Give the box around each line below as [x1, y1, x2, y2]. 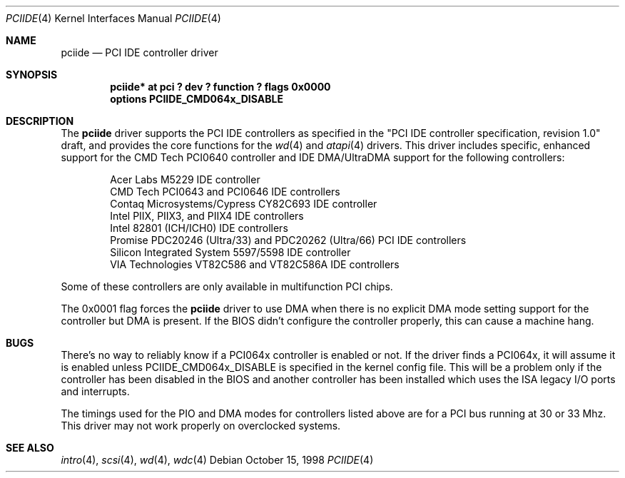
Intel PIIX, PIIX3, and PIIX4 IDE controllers [110, 210, 304, 222]
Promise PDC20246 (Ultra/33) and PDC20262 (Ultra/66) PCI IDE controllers [110, 234, 467, 246]
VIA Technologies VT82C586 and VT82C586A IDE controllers [110, 258, 400, 270]
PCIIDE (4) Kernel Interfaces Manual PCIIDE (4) [6, 12, 221, 24]
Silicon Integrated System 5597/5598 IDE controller [110, 246, 351, 258]
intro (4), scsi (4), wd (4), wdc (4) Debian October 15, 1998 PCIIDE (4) [61, 454, 374, 466]
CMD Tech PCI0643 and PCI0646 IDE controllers [110, 185, 340, 198]
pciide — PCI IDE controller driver [61, 46, 218, 59]
